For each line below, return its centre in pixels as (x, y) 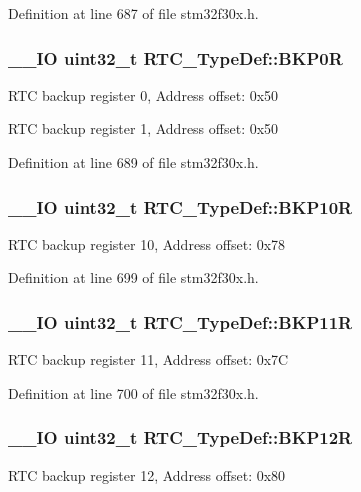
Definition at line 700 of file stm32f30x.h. (133, 392)
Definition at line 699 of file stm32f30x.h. (133, 277)
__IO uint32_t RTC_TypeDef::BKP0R (175, 57)
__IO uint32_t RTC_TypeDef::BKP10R (180, 206)
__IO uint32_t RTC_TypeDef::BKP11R (180, 321)
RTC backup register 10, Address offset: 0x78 (147, 243)
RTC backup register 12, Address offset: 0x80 (147, 474)
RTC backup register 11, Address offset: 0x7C (148, 359)
